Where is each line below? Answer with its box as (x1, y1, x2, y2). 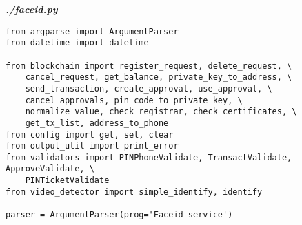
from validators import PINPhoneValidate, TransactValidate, (6, 152, 292, 162)
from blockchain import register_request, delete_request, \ (6, 61, 292, 71)
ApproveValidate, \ (6, 164, 94, 174)
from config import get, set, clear (6, 129, 174, 140)
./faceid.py (6, 2, 58, 16)
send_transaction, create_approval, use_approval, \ (25, 83, 272, 94)
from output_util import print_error (6, 141, 179, 151)
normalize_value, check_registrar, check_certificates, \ (25, 107, 297, 117)
